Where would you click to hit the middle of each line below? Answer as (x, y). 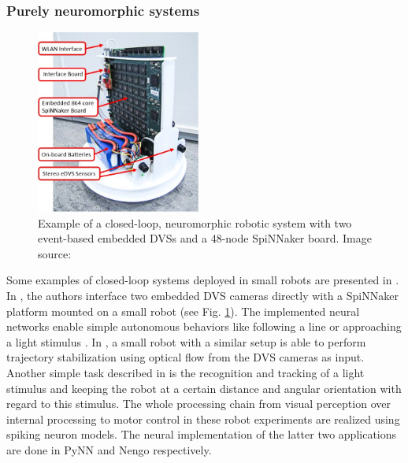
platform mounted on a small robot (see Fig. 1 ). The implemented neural (183, 311)
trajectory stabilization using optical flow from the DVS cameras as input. (185, 357)
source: (55, 253)
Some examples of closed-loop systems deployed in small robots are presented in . (203, 280)
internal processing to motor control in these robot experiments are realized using (203, 419)
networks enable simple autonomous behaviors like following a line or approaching (204, 326)
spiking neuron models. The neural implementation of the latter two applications (202, 434)
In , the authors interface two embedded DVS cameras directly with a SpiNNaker (202, 295)
